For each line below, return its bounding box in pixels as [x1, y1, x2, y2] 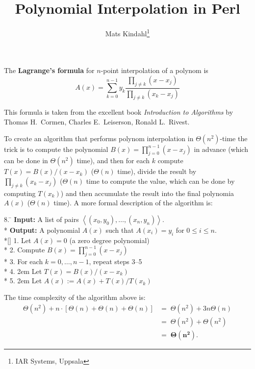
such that [105, 225, 134, 235]
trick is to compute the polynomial [4, 144, 108, 154]
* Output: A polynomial [4, 225, 80, 235]
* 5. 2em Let [4, 275, 42, 286]
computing [4, 188, 36, 198]
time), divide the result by [117, 166, 197, 176]
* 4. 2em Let [4, 266, 42, 276]
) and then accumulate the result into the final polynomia [60, 188, 234, 198]
